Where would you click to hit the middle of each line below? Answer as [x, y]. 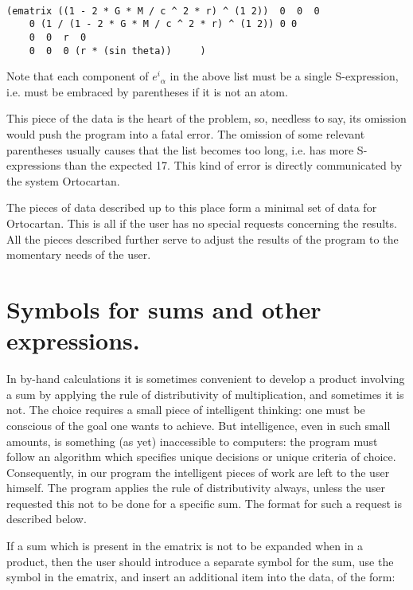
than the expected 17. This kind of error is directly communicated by [233, 165]
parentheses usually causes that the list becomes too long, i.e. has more [180, 149]
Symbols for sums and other [164, 309]
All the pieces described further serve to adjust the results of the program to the [203, 238]
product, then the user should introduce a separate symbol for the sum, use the [200, 561]
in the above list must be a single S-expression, [284, 76]
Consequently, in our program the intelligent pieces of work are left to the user [198, 472]
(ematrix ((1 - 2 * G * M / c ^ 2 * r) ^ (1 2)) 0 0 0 [163, 11]
